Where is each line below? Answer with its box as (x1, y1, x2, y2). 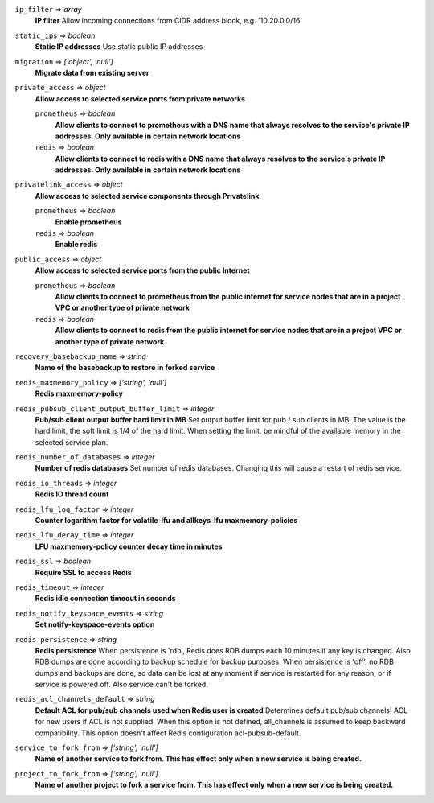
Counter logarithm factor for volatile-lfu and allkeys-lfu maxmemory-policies (35, 516, 298, 525)
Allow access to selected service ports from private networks (35, 93, 245, 104)
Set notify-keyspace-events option (35, 620, 155, 629)
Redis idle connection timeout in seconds (35, 594, 176, 603)
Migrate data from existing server (35, 68, 150, 77)
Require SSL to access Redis (35, 567, 132, 577)
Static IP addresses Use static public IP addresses (35, 42, 203, 51)
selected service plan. (35, 437, 108, 447)
